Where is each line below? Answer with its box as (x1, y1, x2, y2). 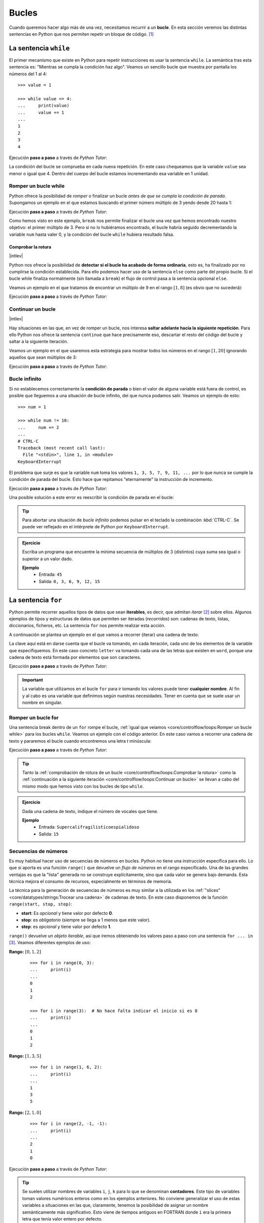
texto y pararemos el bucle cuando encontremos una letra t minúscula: (9, 738, 152, 744)
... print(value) (18, 103, 69, 109)
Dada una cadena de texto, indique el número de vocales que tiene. (22, 808, 158, 814)
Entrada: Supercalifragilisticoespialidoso (39, 824, 139, 830)
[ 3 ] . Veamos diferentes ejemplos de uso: (9, 940, 91, 946)
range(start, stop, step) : (9, 901, 73, 907)
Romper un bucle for (9, 714, 59, 721)
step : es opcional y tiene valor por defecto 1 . (21, 924, 112, 929)
